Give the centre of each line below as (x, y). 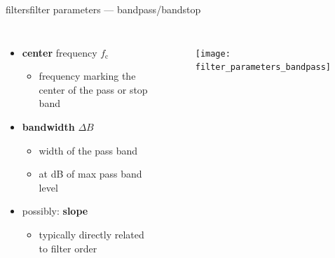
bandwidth (48, 126)
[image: (213, 53)
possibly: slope (55, 211)
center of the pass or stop (93, 89)
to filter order (68, 248)
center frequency (60, 52)
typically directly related (91, 234)
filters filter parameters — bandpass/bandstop (103, 9)
